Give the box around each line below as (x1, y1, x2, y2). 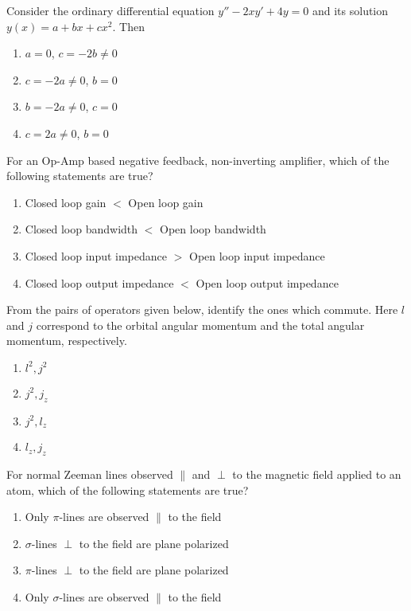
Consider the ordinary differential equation (6, 2, 215, 18)
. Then (112, 18, 145, 34)
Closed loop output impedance (25, 274, 174, 291)
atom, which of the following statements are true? (6, 481, 249, 498)
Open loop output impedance (196, 274, 339, 291)
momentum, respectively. (6, 332, 127, 349)
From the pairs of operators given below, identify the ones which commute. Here (6, 301, 398, 318)
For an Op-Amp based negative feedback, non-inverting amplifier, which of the (6, 151, 390, 168)
